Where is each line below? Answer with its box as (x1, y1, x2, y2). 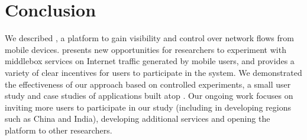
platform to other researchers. (5, 124, 112, 136)
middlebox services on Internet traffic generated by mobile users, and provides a (5, 55, 295, 67)
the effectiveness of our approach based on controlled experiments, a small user (5, 78, 291, 90)
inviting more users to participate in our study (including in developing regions (5, 101, 291, 113)
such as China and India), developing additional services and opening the (5, 112, 270, 125)
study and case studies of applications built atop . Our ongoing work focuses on (5, 89, 293, 102)
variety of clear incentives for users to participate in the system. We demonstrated (5, 66, 302, 78)
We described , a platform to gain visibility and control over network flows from (5, 32, 294, 44)
